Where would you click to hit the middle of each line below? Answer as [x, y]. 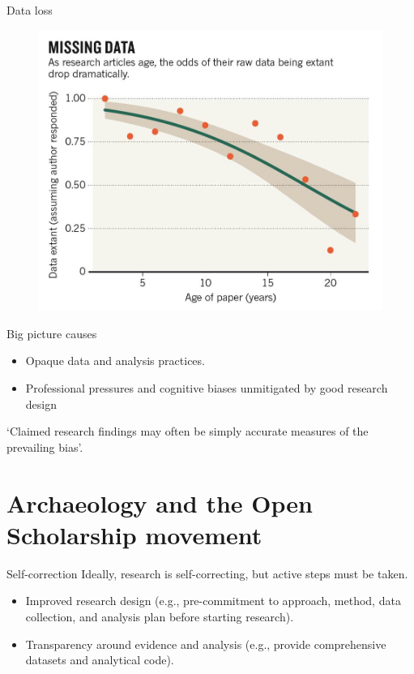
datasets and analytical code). [100, 660]
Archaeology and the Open [160, 502]
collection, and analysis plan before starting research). [160, 616]
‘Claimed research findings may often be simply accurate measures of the [188, 431]
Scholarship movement [134, 534]
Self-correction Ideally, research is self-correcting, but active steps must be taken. [207, 573]
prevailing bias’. [45, 446]
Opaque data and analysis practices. [115, 361]
